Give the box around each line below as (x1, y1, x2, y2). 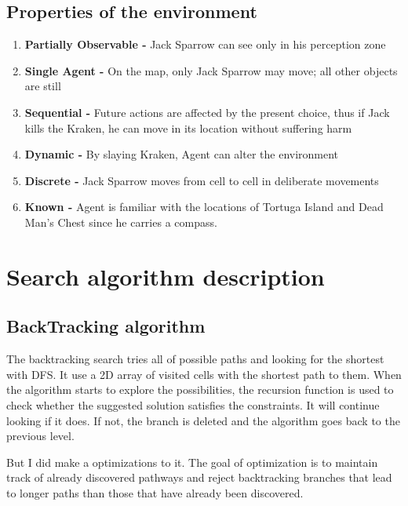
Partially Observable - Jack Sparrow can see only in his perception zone (24, 36, 386, 53)
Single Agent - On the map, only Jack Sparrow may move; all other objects (24, 62, 398, 78)
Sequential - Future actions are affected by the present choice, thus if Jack (24, 104, 390, 120)
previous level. (6, 428, 75, 444)
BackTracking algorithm (6, 314, 206, 338)
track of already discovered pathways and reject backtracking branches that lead (6, 469, 392, 486)
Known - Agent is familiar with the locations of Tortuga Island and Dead (24, 198, 384, 215)
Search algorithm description (6, 260, 325, 292)
